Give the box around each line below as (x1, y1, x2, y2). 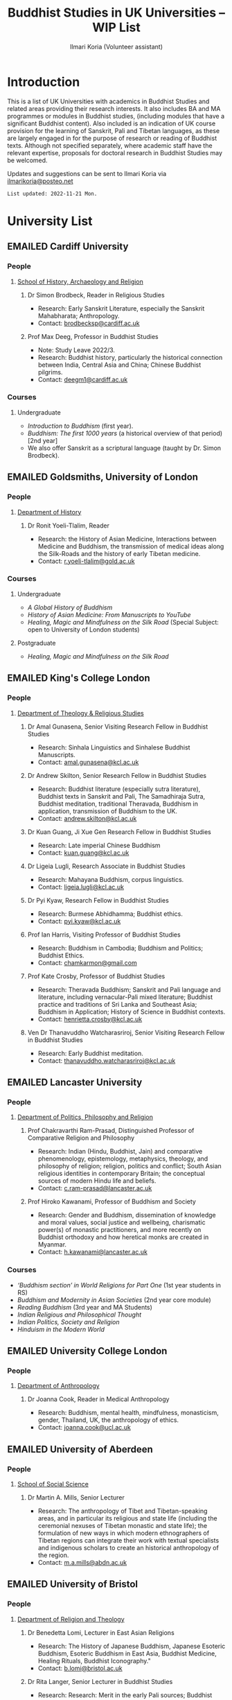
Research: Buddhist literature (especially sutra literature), (37, 785, 201, 793)
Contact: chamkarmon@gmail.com (37, 958, 137, 966)
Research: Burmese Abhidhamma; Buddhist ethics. (37, 910, 184, 918)
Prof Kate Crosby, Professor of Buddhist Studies (27, 972, 166, 980)
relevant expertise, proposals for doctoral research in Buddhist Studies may (7, 148, 223, 157)
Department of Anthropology (17, 1382, 100, 1390)
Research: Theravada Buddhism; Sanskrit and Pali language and (37, 985, 222, 994)
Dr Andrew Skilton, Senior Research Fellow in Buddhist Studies (27, 771, 206, 779)
